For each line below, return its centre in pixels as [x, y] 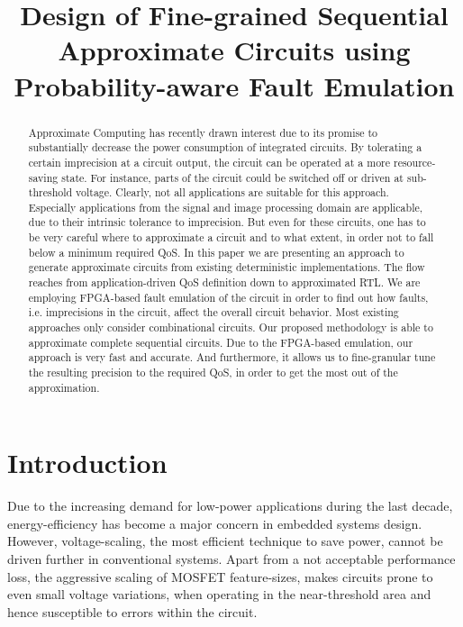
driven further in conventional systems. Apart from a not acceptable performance [231, 559]
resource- [414, 162]
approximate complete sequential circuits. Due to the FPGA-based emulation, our [221, 342]
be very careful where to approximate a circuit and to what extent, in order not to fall [231, 237]
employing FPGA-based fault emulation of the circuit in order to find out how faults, [228, 297]
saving [43, 177]
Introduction [87, 463]
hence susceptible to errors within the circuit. [132, 611]
